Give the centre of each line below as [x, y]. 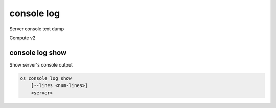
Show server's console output [41, 64]
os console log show [46, 78]
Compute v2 [22, 38]
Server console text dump [37, 29]
